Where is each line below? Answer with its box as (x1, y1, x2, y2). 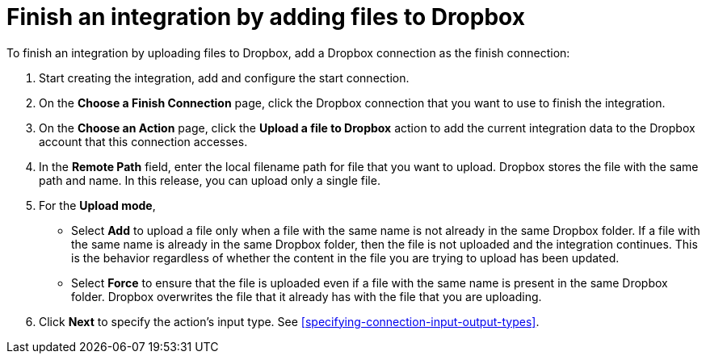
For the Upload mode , (39, 198, 156, 212)
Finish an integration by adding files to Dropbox (6, 3, 525, 31)
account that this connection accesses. (39, 134, 248, 149)
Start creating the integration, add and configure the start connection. (39, 70, 410, 85)
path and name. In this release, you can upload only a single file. (39, 173, 380, 187)
